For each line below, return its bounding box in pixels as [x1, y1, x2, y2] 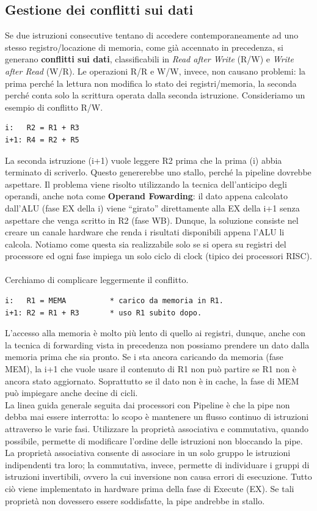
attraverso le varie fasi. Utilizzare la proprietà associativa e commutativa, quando [5, 422, 309, 435]
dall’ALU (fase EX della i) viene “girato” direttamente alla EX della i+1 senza [5, 201, 300, 214]
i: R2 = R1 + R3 [5, 123, 79, 133]
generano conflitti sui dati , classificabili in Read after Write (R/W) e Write [5, 53, 294, 65]
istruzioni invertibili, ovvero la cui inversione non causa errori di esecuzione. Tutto [5, 470, 312, 483]
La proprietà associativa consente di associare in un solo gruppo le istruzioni [5, 446, 291, 459]
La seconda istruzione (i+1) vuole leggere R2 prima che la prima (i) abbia [5, 153, 282, 166]
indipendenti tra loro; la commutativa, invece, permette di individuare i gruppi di [5, 458, 310, 471]
